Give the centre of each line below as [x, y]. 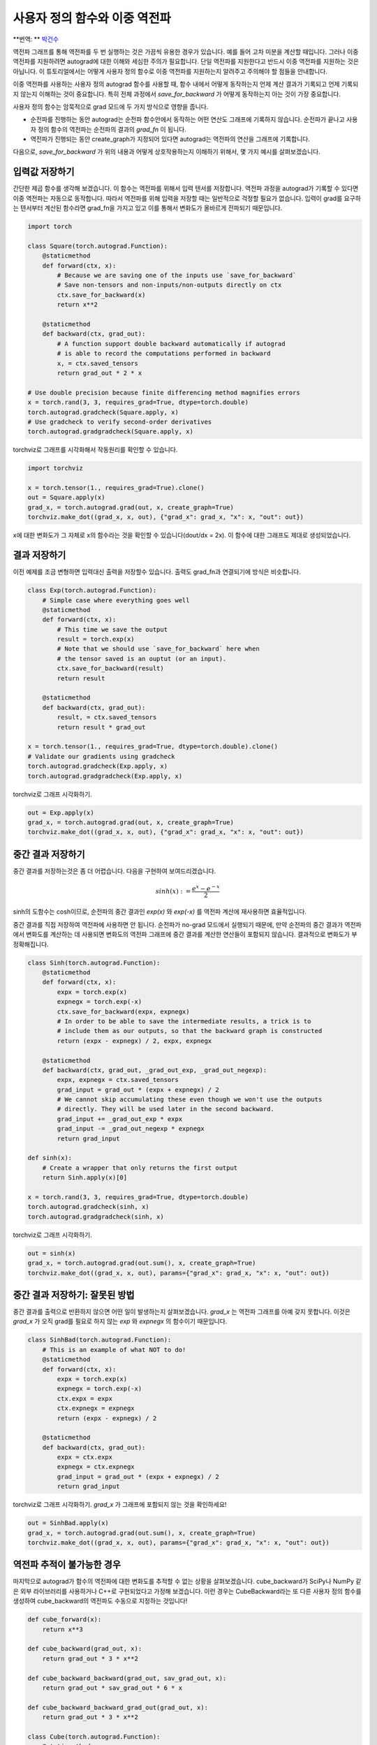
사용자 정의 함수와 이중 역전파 [92, 18]
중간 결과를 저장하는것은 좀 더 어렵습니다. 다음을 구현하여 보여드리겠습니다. [114, 871]
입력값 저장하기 [44, 172]
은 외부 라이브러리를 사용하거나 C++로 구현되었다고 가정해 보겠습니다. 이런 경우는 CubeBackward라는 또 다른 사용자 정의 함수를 [187, 1591]
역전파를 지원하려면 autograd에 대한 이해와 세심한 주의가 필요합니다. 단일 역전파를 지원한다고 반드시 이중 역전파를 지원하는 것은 [186, 61]
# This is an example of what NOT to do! [114, 1350]
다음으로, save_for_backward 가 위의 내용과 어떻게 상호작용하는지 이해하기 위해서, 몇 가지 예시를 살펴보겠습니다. [167, 152]
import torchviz [56, 468]
